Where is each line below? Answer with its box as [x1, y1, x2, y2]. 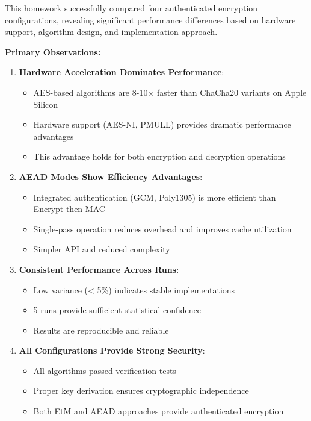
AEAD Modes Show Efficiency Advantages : [19, 170, 203, 182]
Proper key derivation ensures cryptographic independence [33, 384, 249, 397]
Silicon [33, 98, 58, 110]
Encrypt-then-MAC [33, 202, 105, 215]
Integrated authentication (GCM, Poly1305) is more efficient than [33, 190, 276, 203]
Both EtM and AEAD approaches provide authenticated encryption [33, 405, 284, 417]
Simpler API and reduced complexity [33, 243, 170, 255]
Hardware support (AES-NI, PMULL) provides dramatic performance [33, 118, 291, 131]
